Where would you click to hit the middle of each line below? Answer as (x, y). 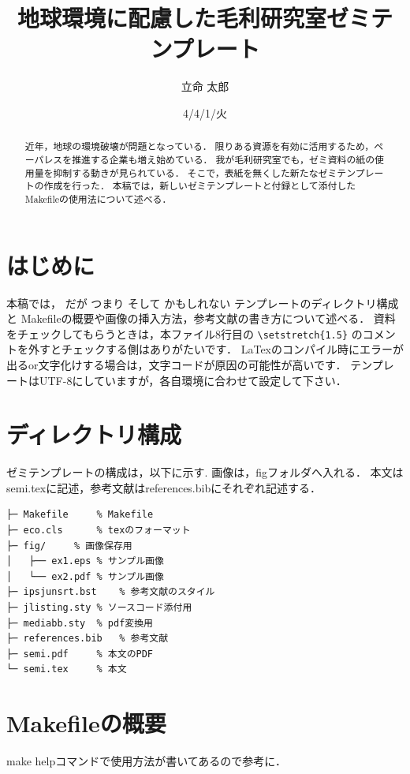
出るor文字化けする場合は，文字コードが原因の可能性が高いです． (177, 364)
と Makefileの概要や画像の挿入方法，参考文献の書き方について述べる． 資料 (201, 318)
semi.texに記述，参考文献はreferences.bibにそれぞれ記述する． (164, 487)
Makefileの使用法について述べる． (98, 198)
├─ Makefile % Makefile (80, 515)
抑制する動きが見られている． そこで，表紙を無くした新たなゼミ (195, 172)
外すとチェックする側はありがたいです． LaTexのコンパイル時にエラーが (216, 349)
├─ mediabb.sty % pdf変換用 (80, 623)
